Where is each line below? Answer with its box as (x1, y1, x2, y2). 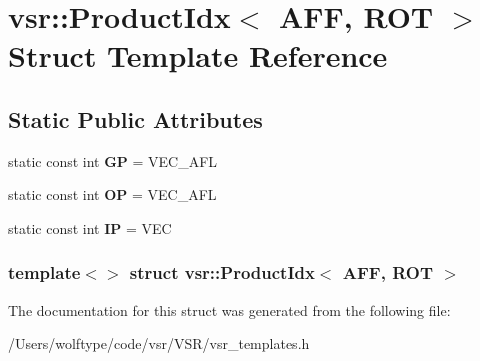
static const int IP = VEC (8, 217, 172, 238)
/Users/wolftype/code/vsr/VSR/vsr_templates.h (8, 333, 310, 354)
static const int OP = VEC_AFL (8, 184, 217, 205)
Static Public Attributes (8, 103, 263, 134)
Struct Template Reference (8, 35, 388, 76)
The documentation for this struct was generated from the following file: (8, 299, 451, 320)
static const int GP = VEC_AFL (8, 150, 218, 171)
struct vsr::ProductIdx (129, 260, 315, 285)
